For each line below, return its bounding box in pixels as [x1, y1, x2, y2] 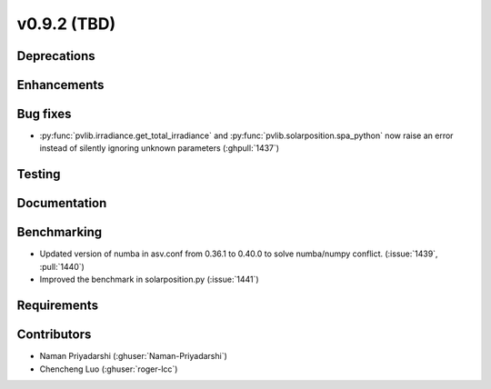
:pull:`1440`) [39, 261, 85, 272]
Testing [16, 166, 61, 182]
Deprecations [16, 48, 95, 64]
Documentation [16, 195, 107, 211]
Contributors [16, 327, 92, 343]
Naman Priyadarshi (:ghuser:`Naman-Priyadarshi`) [39, 351, 227, 362]
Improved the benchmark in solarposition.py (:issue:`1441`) [39, 274, 259, 285]
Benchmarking [16, 224, 103, 240]
